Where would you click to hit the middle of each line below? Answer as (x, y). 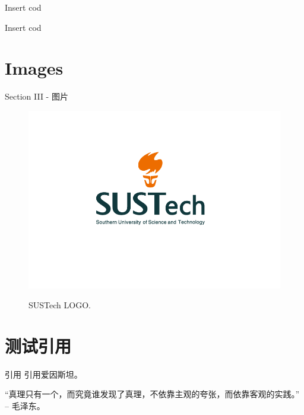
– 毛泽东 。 (25, 406)
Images (34, 68)
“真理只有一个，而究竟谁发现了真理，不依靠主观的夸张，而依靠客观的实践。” (152, 394)
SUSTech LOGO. (60, 305)
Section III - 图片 (37, 96)
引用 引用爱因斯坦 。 (44, 374)
